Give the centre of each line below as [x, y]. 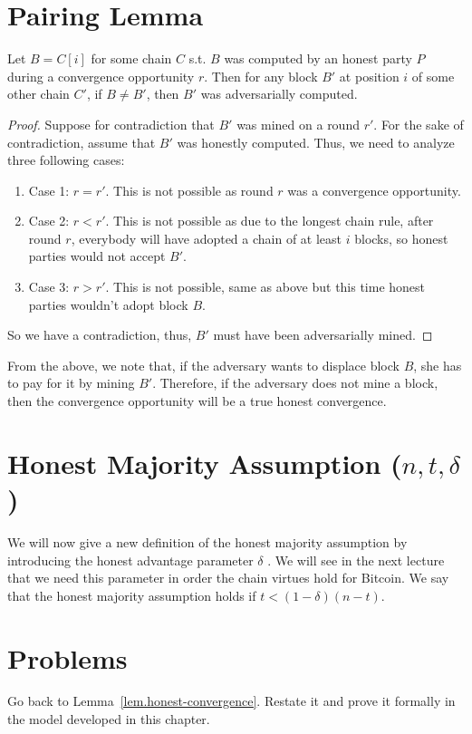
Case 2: [49, 221]
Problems [67, 657]
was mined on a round [298, 124]
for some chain [131, 58]
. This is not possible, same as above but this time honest [265, 287]
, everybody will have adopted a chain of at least [207, 238]
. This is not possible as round [189, 190]
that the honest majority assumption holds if [132, 595]
